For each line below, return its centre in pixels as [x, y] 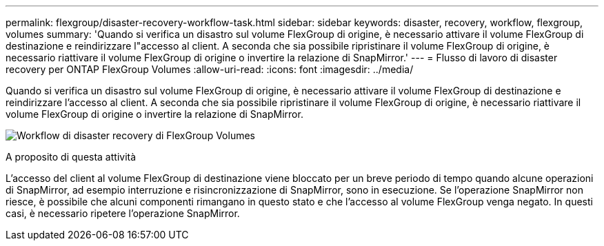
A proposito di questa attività [71, 157]
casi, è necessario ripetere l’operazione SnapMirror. [123, 213]
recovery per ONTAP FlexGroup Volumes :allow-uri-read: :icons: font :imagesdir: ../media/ [210, 69]
